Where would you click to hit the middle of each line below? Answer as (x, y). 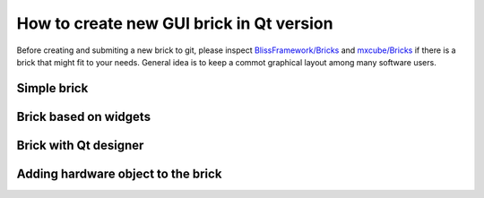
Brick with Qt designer (80, 145)
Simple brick (52, 88)
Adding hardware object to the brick (119, 173)
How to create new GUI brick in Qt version (175, 23)
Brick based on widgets (84, 116)
